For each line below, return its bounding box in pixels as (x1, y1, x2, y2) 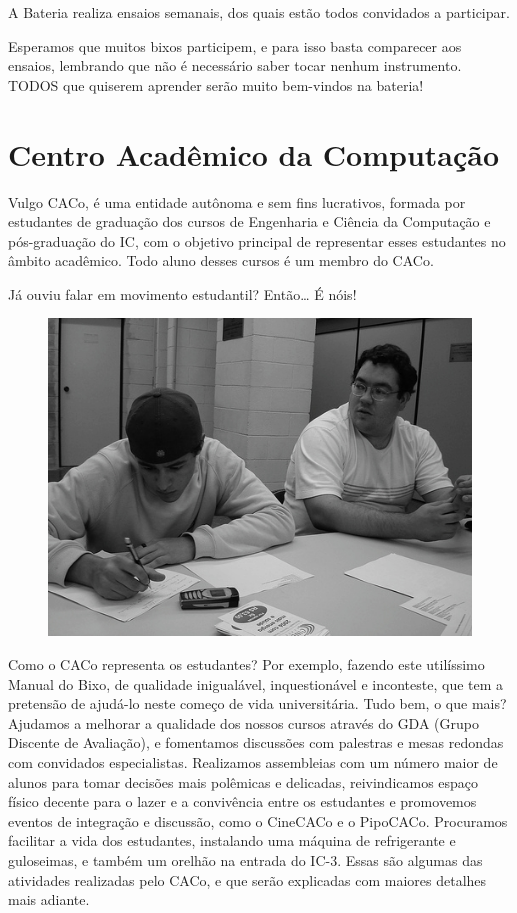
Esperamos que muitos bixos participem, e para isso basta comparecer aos (8, 35, 462, 56)
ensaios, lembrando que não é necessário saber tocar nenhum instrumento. (8, 55, 462, 76)
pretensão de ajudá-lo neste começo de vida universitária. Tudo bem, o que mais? (8, 693, 507, 714)
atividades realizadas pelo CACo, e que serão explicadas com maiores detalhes (8, 869, 487, 890)
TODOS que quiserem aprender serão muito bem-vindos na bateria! (8, 74, 424, 95)
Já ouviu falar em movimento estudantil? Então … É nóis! (8, 283, 357, 304)
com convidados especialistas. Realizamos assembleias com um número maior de (8, 752, 498, 773)
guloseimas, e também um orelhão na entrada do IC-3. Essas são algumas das (8, 850, 483, 870)
